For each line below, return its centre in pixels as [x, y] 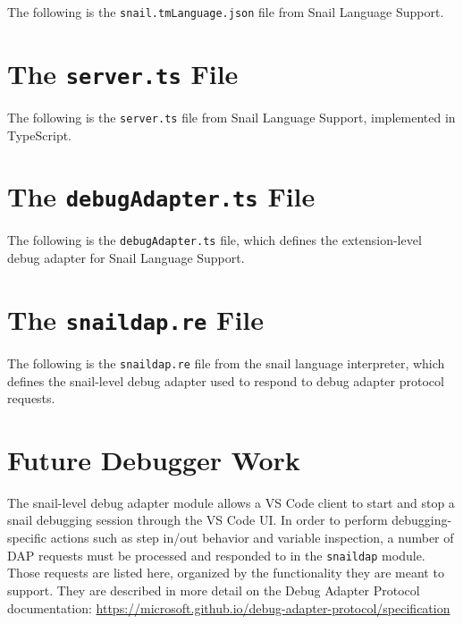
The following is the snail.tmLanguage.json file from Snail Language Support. [226, 12]
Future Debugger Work [154, 459]
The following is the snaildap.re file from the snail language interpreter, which [226, 363]
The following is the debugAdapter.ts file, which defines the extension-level [215, 240]
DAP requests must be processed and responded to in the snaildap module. [216, 555]
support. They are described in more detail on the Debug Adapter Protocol [214, 590]
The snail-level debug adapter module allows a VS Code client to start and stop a [231, 502]
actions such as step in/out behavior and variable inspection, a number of [252, 538]
